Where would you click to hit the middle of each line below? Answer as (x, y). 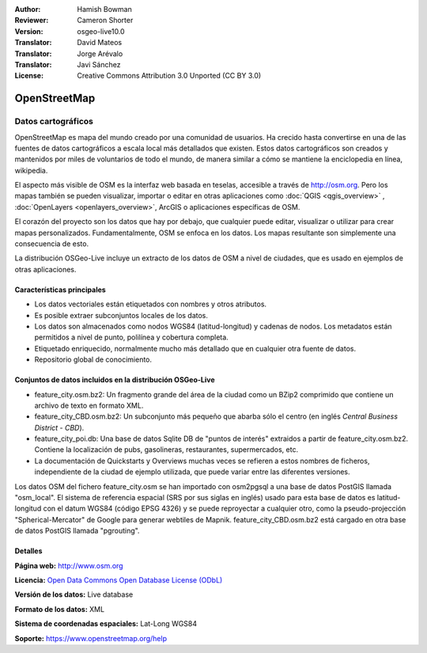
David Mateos (100, 43)
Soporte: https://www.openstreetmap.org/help (91, 638)
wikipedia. (31, 170)
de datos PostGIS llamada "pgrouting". (77, 531)
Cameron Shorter (105, 21)
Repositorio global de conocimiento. (93, 359)
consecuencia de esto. (52, 244)
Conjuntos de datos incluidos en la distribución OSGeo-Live (115, 380)
